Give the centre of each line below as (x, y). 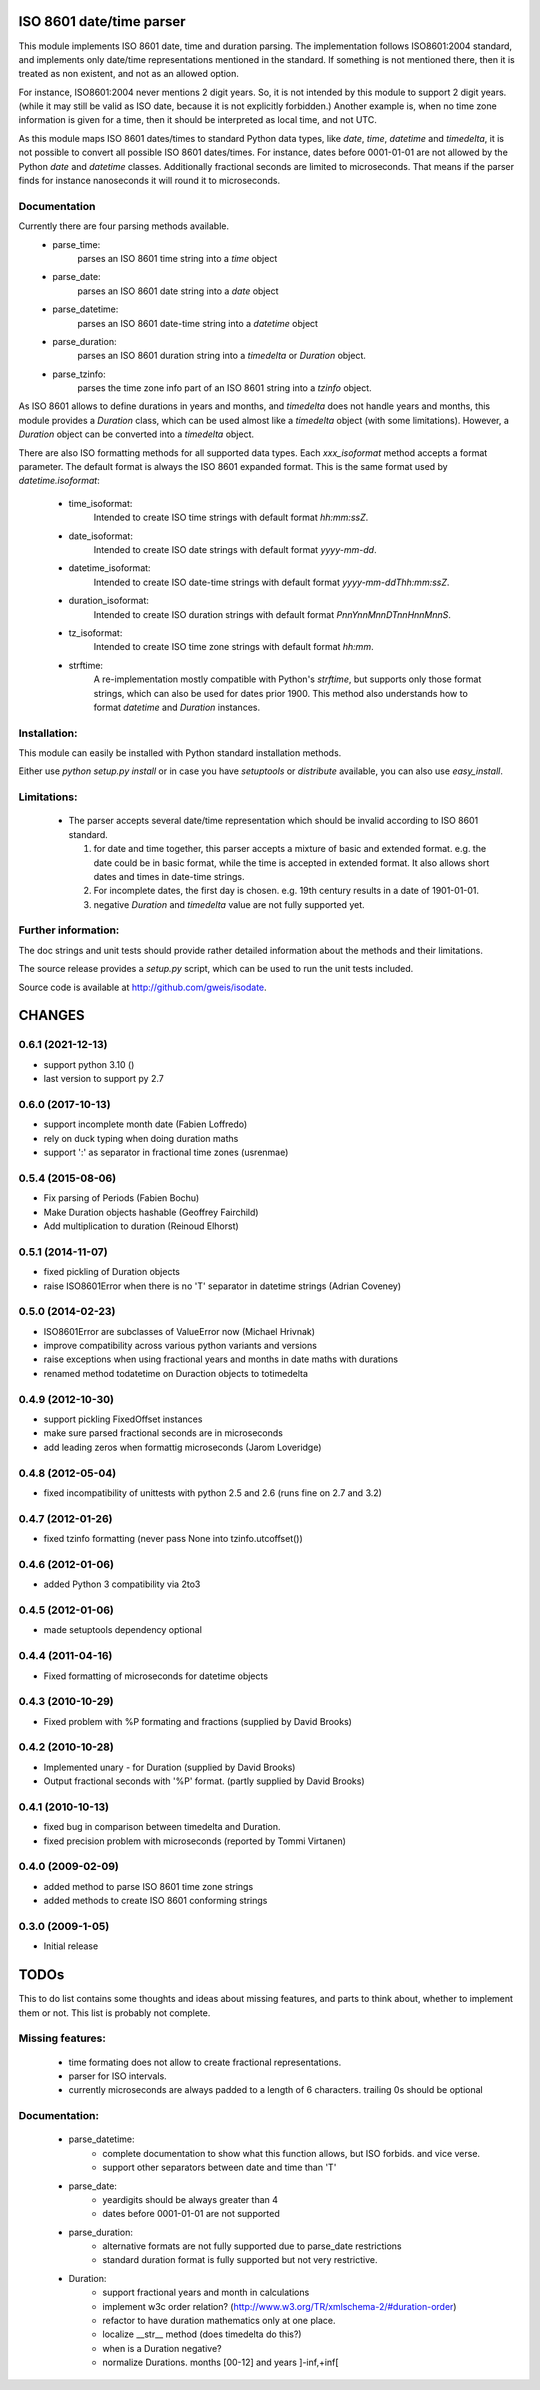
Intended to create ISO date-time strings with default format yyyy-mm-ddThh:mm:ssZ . (271, 582)
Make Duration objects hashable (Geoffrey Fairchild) (151, 1212)
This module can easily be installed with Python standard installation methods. (180, 753)
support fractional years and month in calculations (206, 2292)
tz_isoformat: (95, 632)
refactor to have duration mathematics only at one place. (219, 2321)
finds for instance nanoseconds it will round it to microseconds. (149, 181)
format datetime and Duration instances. (176, 707)
